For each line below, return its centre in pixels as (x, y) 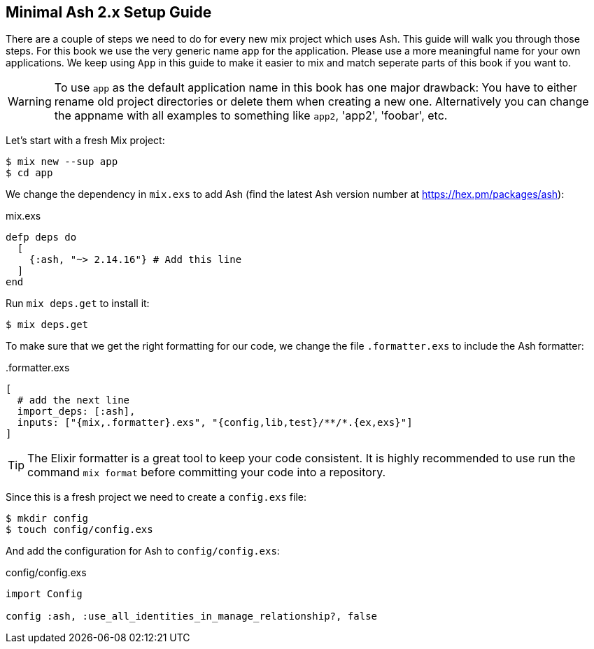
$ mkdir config (47, 519)
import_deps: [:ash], (76, 412)
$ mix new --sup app (62, 162)
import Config (44, 594)
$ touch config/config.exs (79, 530)
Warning (30, 102)
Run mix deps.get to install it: (78, 304)
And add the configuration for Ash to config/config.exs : (143, 551)
